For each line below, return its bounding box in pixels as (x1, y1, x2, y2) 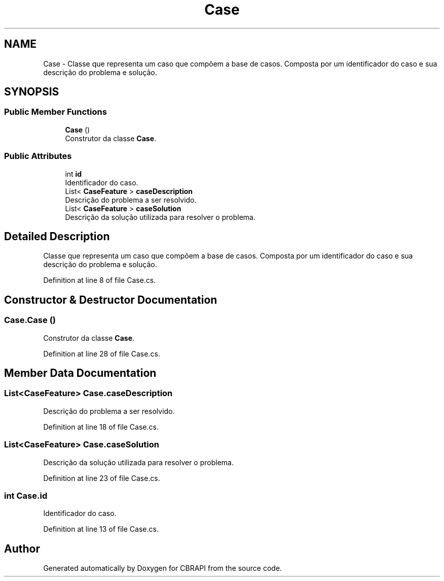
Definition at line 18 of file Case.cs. (43, 422, 159, 431)
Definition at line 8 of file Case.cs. (43, 276, 156, 285)
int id (65, 169, 82, 178)
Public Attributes (4, 151, 72, 162)
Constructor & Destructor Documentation (4, 293, 217, 306)
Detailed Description (4, 230, 110, 243)
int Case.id (4, 490, 48, 501)
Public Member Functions (4, 107, 107, 117)
